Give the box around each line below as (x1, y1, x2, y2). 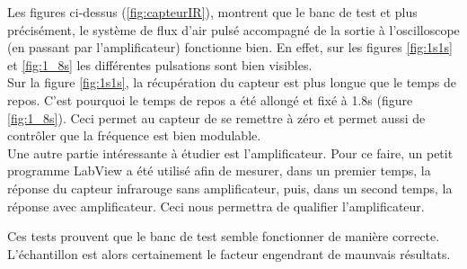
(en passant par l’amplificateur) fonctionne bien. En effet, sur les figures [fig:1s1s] (7, 38, 453, 57)
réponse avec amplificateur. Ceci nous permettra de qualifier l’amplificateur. (7, 196, 425, 215)
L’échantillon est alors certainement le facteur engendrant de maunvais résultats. (7, 244, 451, 263)
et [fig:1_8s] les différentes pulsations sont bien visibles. (7, 55, 313, 74)
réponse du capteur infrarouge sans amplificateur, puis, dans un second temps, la (7, 178, 453, 197)
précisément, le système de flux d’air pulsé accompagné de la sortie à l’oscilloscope (7, 20, 460, 39)
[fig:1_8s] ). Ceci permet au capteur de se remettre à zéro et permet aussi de (7, 108, 426, 127)
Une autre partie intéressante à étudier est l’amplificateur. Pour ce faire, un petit (7, 143, 454, 162)
